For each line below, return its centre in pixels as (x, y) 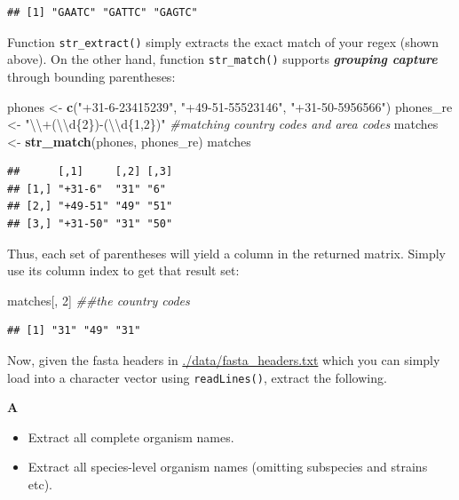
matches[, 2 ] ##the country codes (99, 300)
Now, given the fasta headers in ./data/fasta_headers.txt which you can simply (224, 360)
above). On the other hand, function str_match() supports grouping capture (222, 59)
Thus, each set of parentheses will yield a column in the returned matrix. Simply (226, 253)
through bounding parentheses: (91, 76)
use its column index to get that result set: (123, 270)
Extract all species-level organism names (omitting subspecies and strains (228, 467)
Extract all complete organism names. (131, 437)
